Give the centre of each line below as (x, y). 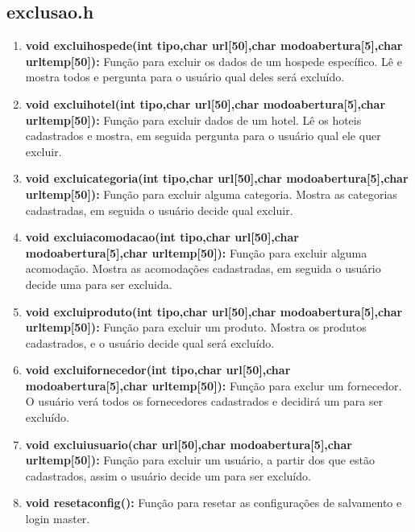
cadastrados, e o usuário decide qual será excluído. (150, 342)
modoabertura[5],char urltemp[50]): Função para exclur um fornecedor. (214, 385)
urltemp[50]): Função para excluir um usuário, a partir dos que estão (200, 460)
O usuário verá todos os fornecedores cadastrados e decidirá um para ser (204, 401)
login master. (58, 519)
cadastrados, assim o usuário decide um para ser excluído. (168, 475)
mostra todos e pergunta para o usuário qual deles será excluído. (185, 77)
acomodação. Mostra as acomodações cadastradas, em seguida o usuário (203, 268)
